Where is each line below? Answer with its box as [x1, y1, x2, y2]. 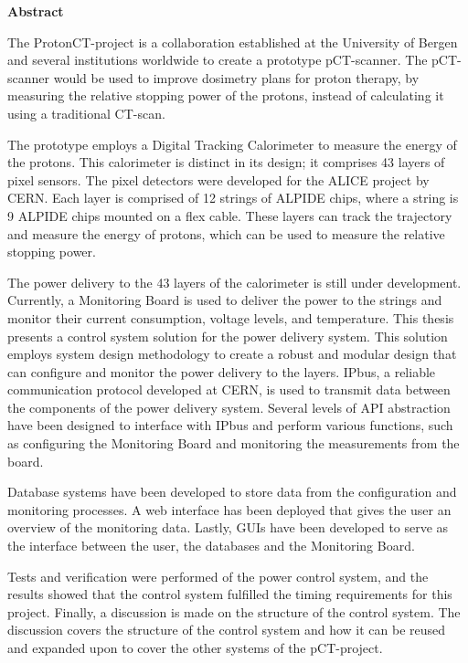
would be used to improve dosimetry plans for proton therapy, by [53, 68, 420, 87]
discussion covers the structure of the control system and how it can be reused [7, 620, 446, 639]
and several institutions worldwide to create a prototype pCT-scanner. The [7, 50, 428, 69]
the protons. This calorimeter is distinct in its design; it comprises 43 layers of [7, 153, 445, 172]
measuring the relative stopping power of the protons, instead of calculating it [7, 86, 444, 105]
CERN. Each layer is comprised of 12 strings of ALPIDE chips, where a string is [7, 188, 459, 207]
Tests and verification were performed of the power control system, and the [7, 566, 429, 585]
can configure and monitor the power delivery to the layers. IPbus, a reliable [7, 362, 436, 381]
